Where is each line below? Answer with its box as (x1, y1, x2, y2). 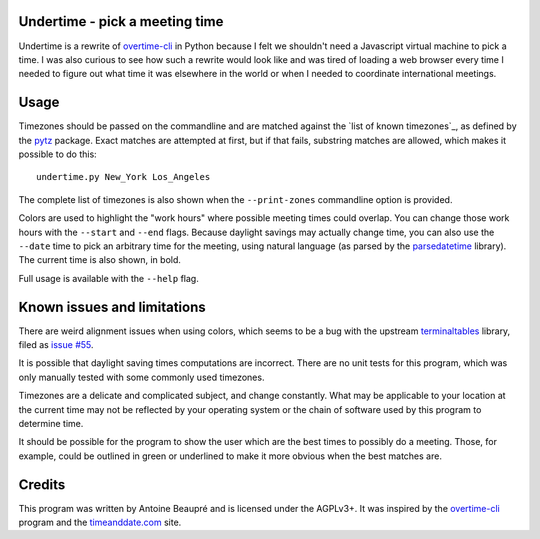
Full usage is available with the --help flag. (18, 272, 199, 284)
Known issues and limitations (18, 298, 206, 315)
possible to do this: (18, 148, 97, 160)
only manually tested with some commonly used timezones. (18, 371, 265, 383)
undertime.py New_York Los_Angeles (36, 171, 211, 183)
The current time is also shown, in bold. (18, 254, 182, 266)
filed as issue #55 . (18, 339, 94, 351)
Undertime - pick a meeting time (18, 13, 224, 30)
